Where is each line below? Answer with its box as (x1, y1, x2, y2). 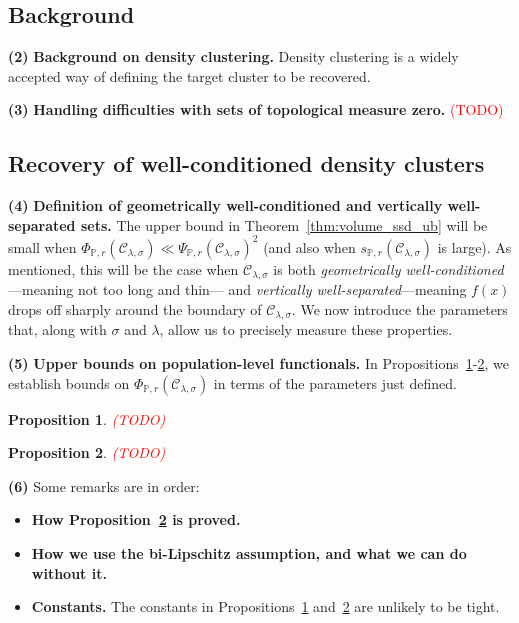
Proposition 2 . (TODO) (8, 442, 166, 463)
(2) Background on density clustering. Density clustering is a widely (8, 46, 459, 67)
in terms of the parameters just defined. (213, 372, 457, 393)
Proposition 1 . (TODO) (8, 408, 166, 429)
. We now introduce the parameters (291, 298, 508, 319)
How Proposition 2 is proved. (31, 509, 241, 530)
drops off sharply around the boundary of (8, 298, 262, 319)
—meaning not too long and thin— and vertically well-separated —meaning (8, 279, 467, 300)
